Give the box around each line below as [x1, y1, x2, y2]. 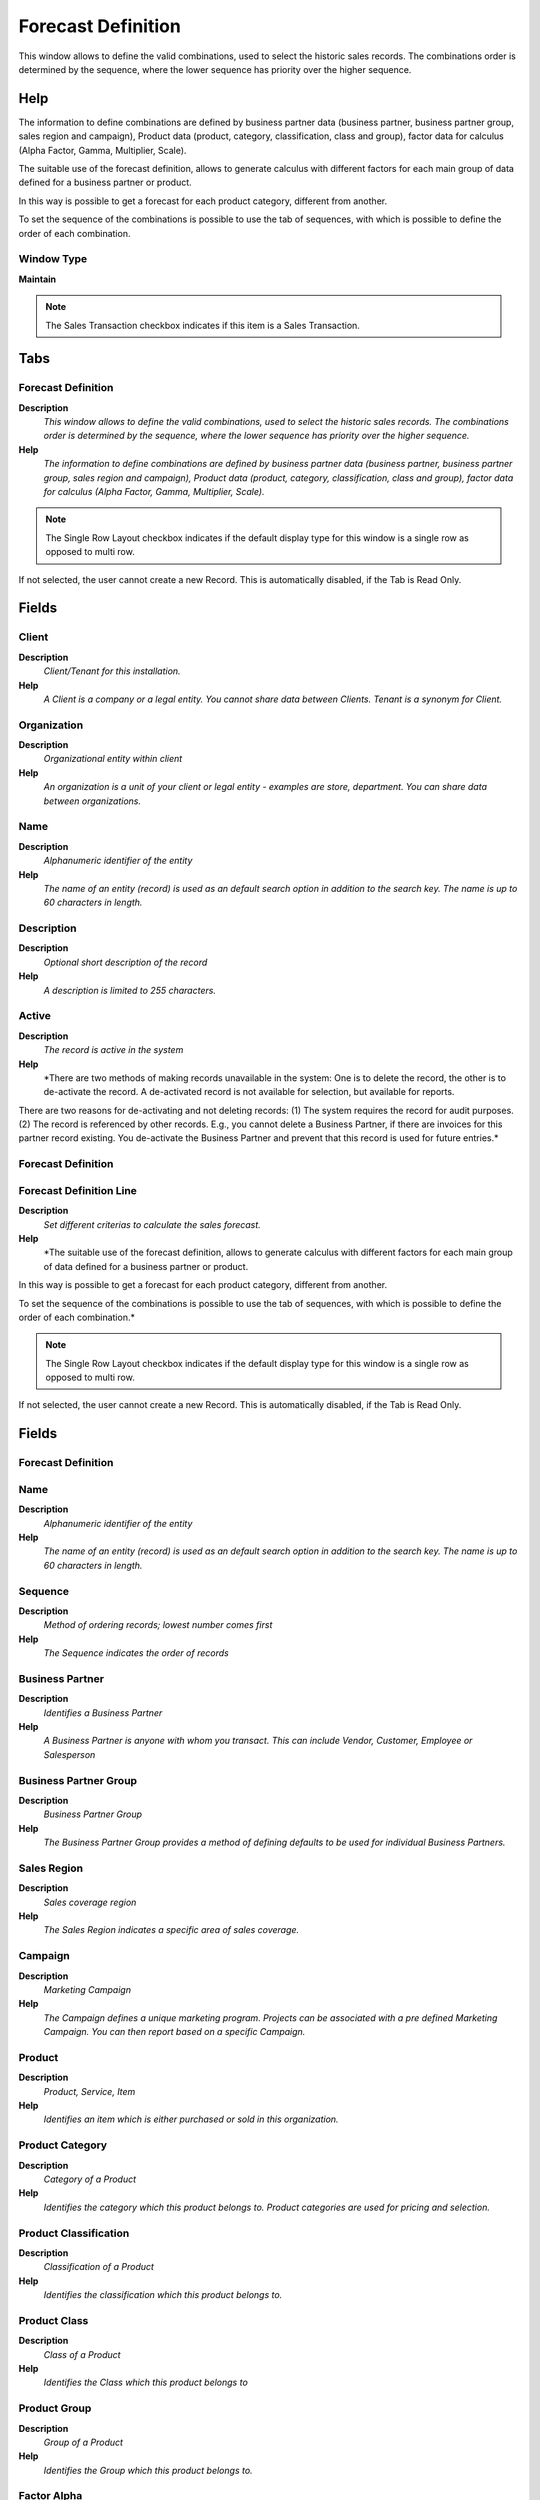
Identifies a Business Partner [43, 1706, 163, 1719]
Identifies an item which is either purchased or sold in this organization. [43, 2113, 339, 2125]
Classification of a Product [43, 2261, 155, 2273]
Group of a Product [43, 2436, 124, 2448]
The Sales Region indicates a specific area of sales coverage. [43, 1924, 300, 1936]
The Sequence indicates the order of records [43, 1647, 229, 1659]
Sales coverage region [43, 1896, 137, 1908]
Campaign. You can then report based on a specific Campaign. [43, 2026, 306, 2038]
